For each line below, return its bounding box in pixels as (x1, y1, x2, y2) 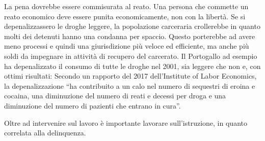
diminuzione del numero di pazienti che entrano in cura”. (4, 100, 181, 111)
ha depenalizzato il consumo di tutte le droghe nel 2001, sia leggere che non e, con (4, 60, 261, 71)
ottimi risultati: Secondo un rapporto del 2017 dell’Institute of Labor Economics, (4, 70, 257, 81)
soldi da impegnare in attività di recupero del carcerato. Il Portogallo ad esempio (4, 50, 257, 61)
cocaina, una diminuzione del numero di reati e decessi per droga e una (4, 90, 226, 101)
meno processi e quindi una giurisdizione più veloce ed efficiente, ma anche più (4, 41, 249, 51)
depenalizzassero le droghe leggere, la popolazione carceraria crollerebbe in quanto (4, 21, 260, 31)
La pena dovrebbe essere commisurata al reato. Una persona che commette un (4, 1, 249, 11)
